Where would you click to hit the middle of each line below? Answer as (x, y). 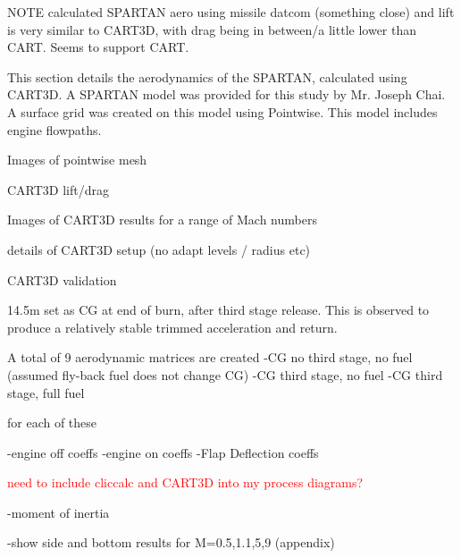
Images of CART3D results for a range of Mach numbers (162, 220)
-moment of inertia (59, 512)
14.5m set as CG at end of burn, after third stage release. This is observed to (218, 310)
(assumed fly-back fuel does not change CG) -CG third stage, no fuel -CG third (225, 374)
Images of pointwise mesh (77, 160)
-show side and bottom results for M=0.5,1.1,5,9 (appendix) (171, 542)
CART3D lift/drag (59, 189)
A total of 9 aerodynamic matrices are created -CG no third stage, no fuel (210, 357)
